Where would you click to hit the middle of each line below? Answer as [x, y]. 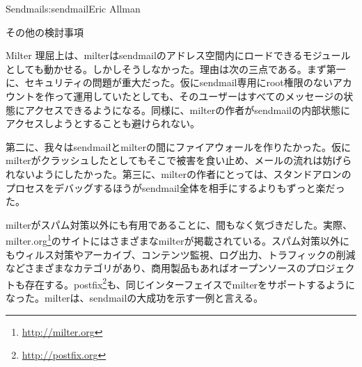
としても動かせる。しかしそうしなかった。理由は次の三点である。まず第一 [176, 68]
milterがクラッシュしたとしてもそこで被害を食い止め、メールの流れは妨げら [179, 160]
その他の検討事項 [45, 32]
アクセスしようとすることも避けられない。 [103, 123]
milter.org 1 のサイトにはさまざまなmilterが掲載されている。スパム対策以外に [178, 239]
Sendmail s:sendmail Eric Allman [73, 8]
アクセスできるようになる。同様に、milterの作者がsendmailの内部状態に [187, 109]
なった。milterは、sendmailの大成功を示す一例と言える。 [134, 297]
